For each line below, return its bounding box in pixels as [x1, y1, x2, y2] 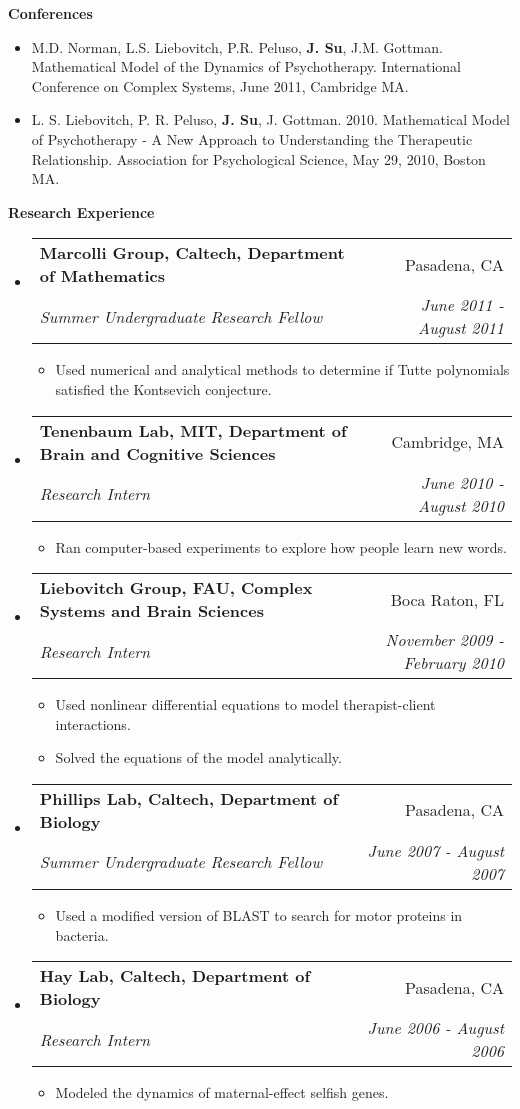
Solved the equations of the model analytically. [55, 747, 342, 768]
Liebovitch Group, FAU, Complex [39, 576, 313, 600]
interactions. [55, 713, 131, 734]
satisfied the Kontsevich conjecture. [55, 378, 272, 399]
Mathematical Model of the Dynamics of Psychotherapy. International [31, 56, 462, 77]
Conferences [8, 3, 93, 23]
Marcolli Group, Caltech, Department [39, 241, 345, 265]
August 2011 [418, 316, 504, 340]
